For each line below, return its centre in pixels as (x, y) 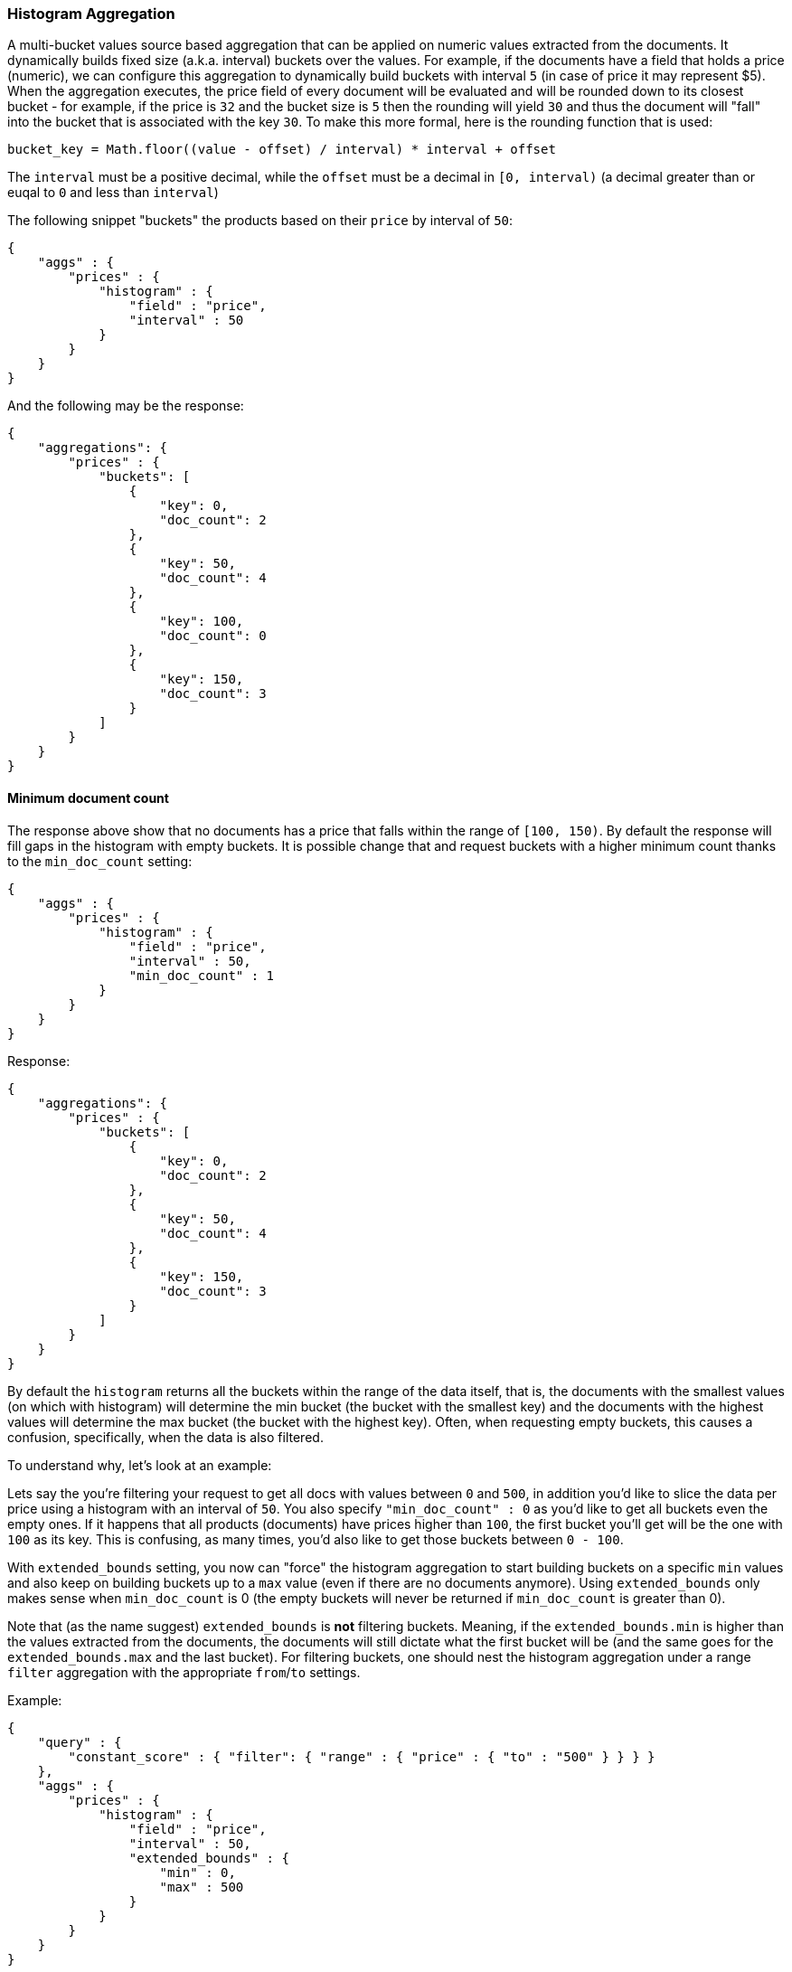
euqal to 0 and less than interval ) (113, 193)
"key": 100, (202, 622)
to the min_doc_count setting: (100, 861)
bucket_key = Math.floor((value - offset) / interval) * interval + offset (282, 150)
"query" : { (80, 1742)
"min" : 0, (198, 1872)
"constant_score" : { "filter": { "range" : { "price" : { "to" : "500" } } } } (362, 1756)
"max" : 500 (202, 1887)
